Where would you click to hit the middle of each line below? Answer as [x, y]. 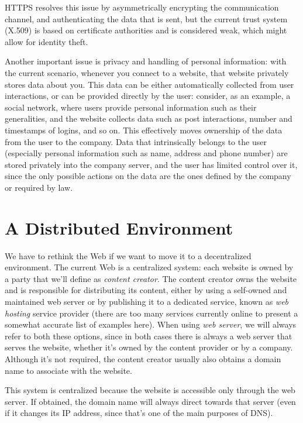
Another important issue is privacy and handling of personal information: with [146, 61]
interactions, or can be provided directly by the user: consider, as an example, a [148, 96]
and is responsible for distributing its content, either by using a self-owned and [146, 290]
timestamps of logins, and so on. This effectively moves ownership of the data [144, 130]
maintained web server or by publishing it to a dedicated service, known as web [147, 301]
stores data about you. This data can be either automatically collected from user [149, 84]
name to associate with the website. [68, 370]
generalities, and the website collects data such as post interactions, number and [149, 118]
